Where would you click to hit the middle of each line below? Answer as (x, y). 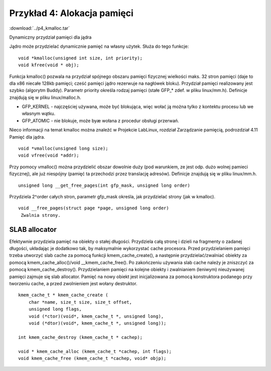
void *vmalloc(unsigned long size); (63, 149)
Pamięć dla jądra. (27, 137)
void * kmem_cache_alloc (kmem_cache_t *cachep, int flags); (95, 351)
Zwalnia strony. (41, 215)
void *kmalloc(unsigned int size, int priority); (81, 58)
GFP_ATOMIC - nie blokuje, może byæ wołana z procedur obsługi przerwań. (100, 120)
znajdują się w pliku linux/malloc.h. (45, 97)
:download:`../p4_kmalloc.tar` (40, 28)
